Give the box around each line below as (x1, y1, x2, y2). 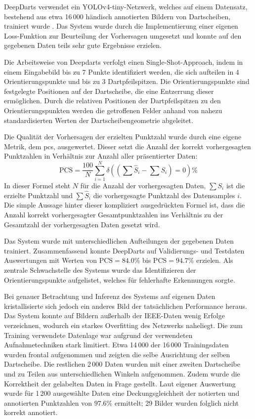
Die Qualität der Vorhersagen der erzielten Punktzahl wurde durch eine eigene (4, 131, 242, 142)
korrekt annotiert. (4, 407, 58, 418)
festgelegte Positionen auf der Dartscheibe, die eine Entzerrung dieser (4, 85, 214, 96)
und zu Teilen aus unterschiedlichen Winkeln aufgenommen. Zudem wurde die (4, 368, 240, 378)
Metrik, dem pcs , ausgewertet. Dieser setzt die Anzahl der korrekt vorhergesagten (4, 141, 251, 151)
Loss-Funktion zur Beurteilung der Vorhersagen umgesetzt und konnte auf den (4, 30, 242, 41)
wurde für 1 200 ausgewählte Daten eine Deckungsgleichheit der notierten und (4, 388, 240, 398)
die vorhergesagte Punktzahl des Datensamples (93, 190, 235, 200)
